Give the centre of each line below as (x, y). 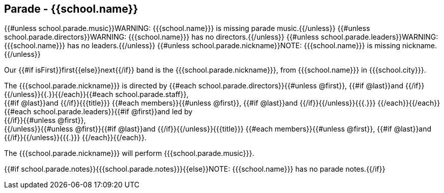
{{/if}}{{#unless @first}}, (45, 120)
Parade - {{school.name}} (71, 9)
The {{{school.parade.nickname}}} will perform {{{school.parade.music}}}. (129, 153)
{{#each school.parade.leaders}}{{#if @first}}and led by (98, 112)
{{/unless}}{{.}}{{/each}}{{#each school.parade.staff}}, (96, 94)
